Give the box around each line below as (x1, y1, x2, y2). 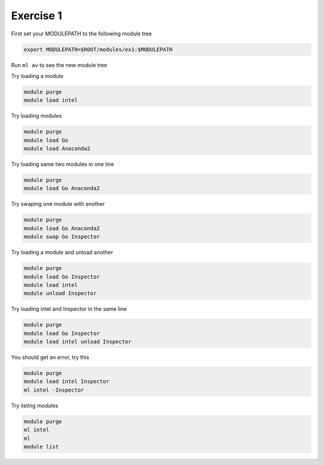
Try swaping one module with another (11, 200, 105, 208)
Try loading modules (11, 112, 62, 119)
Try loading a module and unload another (11, 249, 113, 256)
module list (23, 443, 59, 450)
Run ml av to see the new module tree (11, 61, 107, 68)
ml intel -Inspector (23, 386, 84, 393)
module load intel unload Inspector (23, 338, 132, 345)
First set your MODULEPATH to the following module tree (11, 30, 152, 37)
